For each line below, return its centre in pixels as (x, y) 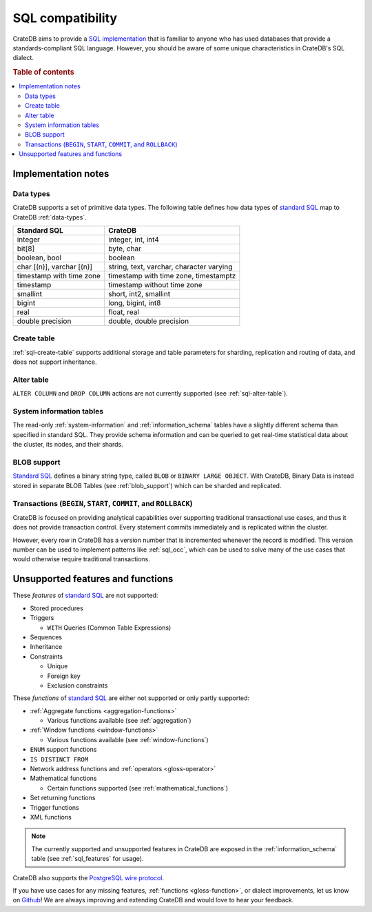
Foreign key (64, 676)
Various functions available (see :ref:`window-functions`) (128, 739)
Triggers (42, 618)
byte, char (124, 249)
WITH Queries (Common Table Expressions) (109, 628)
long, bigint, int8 (134, 303)
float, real (123, 312)
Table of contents (44, 72)
